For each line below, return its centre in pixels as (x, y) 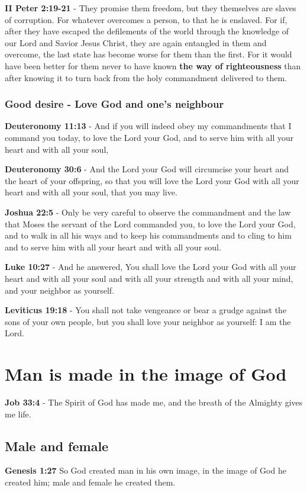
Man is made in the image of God (146, 374)
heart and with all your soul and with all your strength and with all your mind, (149, 278)
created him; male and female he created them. (90, 482)
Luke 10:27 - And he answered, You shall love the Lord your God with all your (151, 267)
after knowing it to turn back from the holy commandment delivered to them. (146, 77)
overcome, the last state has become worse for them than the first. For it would (148, 54)
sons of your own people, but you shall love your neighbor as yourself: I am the (148, 321)
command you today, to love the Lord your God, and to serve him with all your (149, 137)
